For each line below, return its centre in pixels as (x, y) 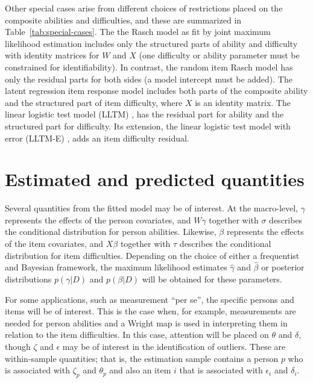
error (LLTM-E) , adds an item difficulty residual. (97, 138)
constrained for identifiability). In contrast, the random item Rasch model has (149, 67)
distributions (28, 279)
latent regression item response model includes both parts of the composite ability (156, 91)
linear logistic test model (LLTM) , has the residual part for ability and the (144, 114)
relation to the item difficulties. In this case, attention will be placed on (137, 335)
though (18, 346)
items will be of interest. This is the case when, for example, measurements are (150, 311)
